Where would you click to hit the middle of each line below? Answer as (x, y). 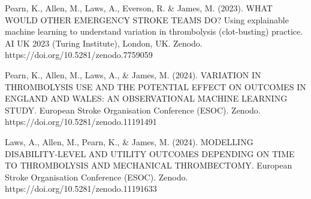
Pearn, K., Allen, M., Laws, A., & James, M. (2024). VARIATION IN (133, 74)
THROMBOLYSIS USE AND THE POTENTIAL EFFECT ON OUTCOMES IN (155, 86)
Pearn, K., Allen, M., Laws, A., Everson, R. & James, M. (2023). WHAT (139, 8)
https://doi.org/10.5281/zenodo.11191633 (81, 189)
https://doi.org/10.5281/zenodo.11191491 (81, 122)
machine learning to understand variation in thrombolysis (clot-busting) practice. (154, 31)
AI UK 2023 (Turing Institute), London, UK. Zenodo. (104, 43)
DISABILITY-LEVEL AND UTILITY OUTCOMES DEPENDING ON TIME (150, 153)
